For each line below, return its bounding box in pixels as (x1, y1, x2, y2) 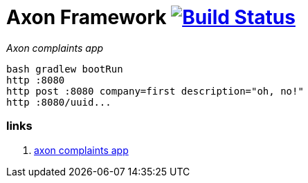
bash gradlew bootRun (6, 63, 123, 75)
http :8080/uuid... (6, 96, 111, 108)
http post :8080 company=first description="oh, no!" (6, 85, 304, 97)
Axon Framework (6, 6, 167, 29)
